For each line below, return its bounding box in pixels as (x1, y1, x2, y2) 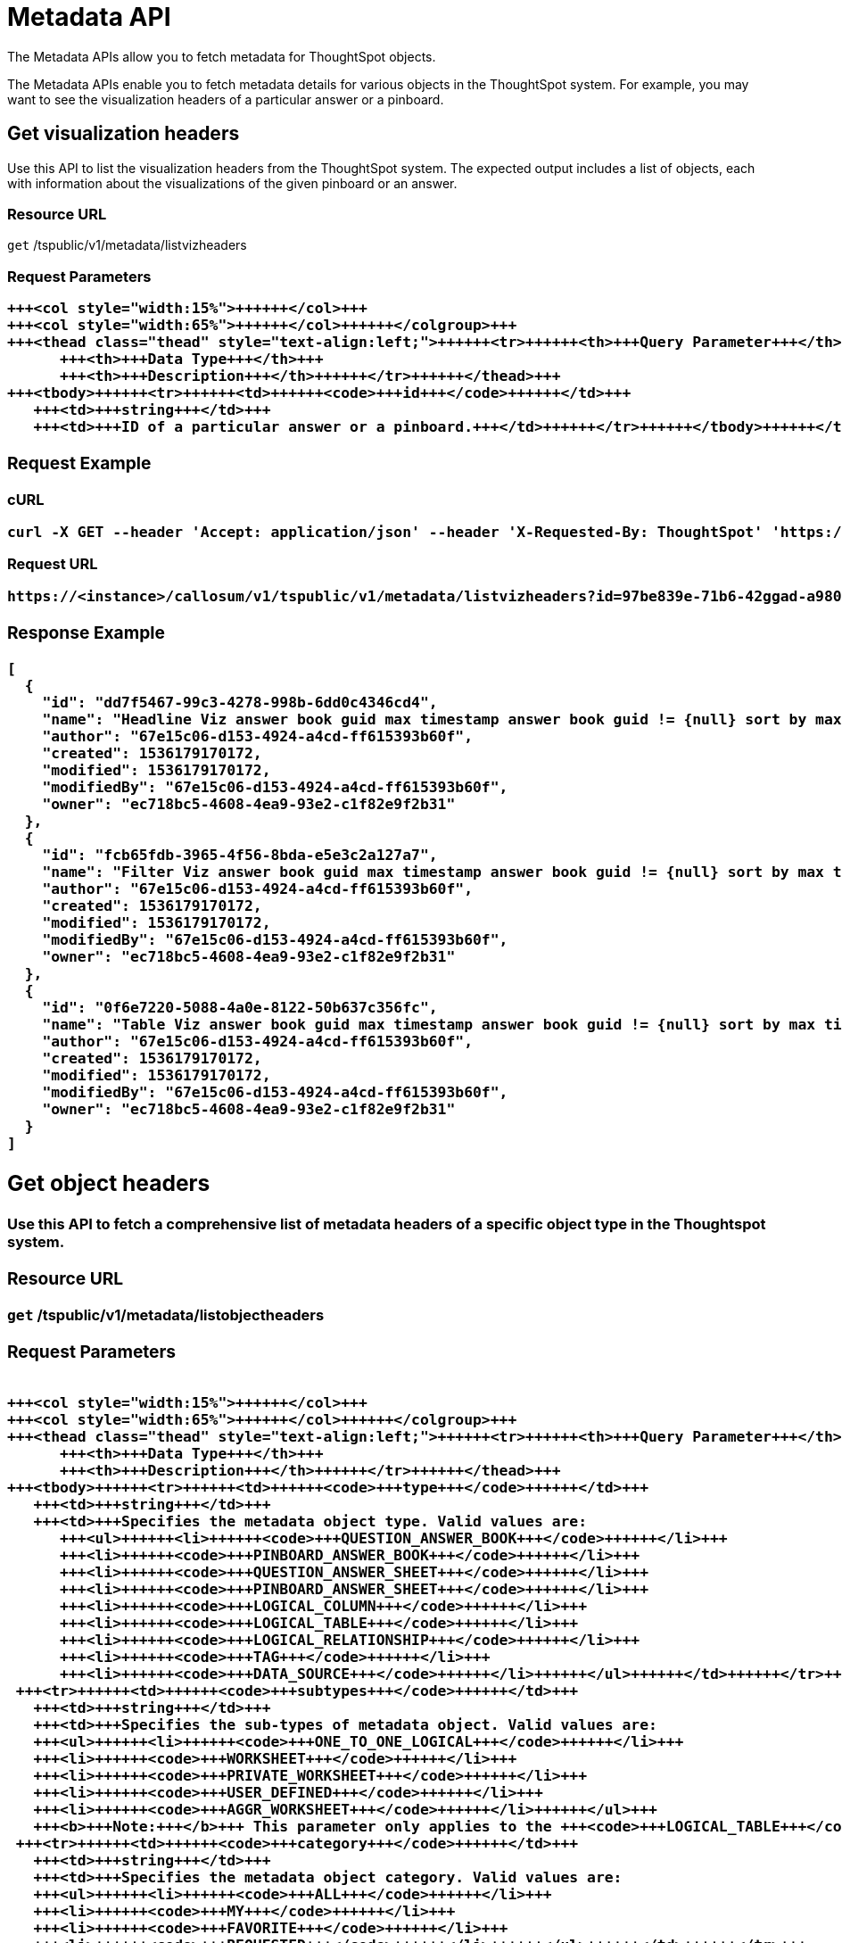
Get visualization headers (7, 122, 240, 145)
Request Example (7, 452, 152, 475)
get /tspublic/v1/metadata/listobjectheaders (7, 1305, 325, 1324)
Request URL (7, 555, 98, 574)
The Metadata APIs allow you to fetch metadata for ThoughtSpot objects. (7, 48, 436, 64)
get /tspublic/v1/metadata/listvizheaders (7, 237, 247, 253)
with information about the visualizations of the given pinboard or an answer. (7, 175, 458, 191)
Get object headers (7, 1170, 210, 1197)
